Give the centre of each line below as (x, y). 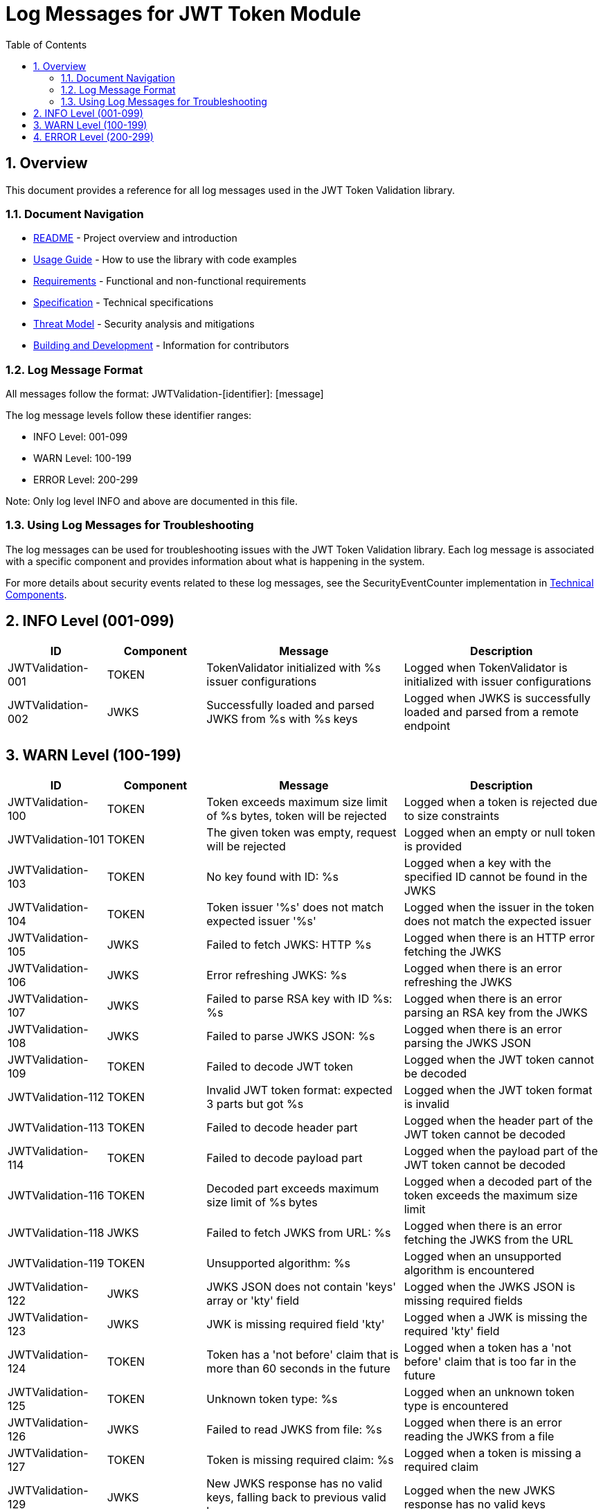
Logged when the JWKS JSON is (489, 1286)
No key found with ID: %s (272, 876)
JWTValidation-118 (56, 1232)
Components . (36, 594)
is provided (433, 846)
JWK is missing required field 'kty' (296, 1324)
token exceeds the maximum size (491, 1195)
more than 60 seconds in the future (298, 1368)
